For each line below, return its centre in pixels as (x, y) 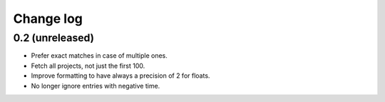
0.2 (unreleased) (54, 38)
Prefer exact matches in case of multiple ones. (99, 56)
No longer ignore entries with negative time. (96, 86)
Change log (48, 19)
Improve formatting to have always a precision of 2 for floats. (120, 76)
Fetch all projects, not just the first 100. (88, 66)
